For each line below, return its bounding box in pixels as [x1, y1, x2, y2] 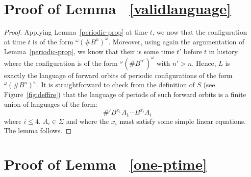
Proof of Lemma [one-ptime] [4, 154, 207, 174]
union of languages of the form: [4, 99, 98, 109]
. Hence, [192, 58, 216, 68]
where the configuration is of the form [4, 58, 118, 68]
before [183, 46, 202, 56]
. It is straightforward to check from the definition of [37, 79, 195, 90]
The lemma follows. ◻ [4, 125, 72, 136]
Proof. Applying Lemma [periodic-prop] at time [4, 27, 148, 37]
